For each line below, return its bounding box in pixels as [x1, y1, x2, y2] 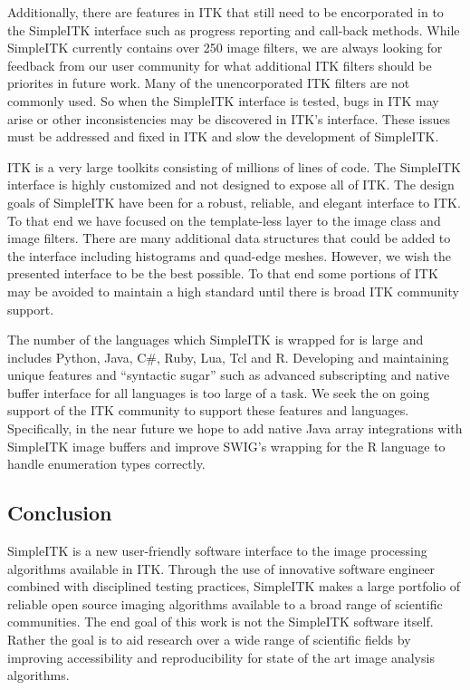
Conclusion [7, 499, 112, 527]
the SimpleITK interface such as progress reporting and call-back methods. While [7, 20, 460, 39]
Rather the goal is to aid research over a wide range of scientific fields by [7, 630, 411, 649]
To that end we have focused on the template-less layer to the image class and [7, 210, 441, 229]
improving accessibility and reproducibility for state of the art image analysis [7, 647, 435, 666]
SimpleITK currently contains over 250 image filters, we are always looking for [7, 38, 443, 57]
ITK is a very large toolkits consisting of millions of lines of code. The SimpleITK [7, 157, 462, 176]
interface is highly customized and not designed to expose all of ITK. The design [7, 175, 455, 194]
